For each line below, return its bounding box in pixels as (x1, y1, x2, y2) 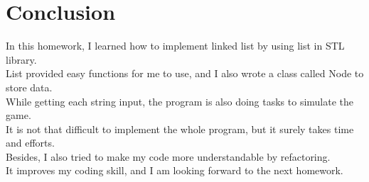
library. (6, 52, 37, 67)
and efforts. (6, 135, 55, 150)
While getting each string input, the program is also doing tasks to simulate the (6, 93, 354, 108)
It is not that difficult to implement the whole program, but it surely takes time (6, 121, 354, 136)
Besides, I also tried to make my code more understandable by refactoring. (6, 149, 331, 164)
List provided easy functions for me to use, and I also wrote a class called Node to (6, 66, 364, 81)
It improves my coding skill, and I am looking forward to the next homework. (6, 163, 343, 178)
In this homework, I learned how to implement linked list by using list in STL (6, 38, 345, 53)
